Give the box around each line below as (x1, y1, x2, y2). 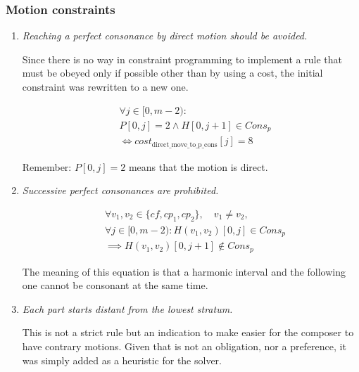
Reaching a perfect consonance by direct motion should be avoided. (22, 28, 308, 43)
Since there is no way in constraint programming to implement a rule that (22, 51, 342, 66)
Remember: (22, 159, 72, 174)
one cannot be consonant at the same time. (22, 278, 208, 293)
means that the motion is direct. (128, 159, 268, 174)
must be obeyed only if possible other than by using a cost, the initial (22, 65, 323, 80)
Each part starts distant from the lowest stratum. (22, 301, 233, 316)
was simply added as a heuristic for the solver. (22, 352, 222, 367)
